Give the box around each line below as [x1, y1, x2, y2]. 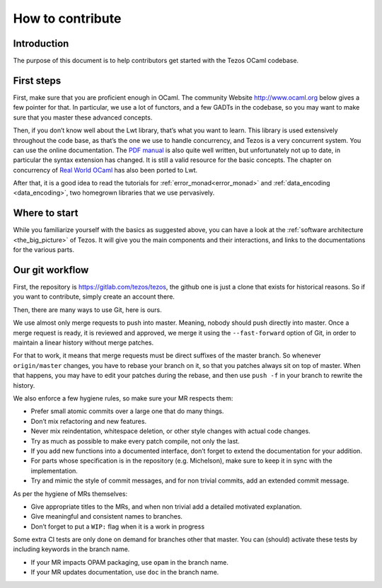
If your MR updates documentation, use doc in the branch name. [30, 568, 219, 577]
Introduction [13, 38, 69, 50]
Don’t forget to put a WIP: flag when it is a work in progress [30, 522, 205, 531]
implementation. [30, 466, 78, 475]
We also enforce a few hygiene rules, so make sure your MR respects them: [13, 393, 233, 403]
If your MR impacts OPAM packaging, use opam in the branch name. [30, 558, 229, 566]
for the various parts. [13, 246, 74, 254]
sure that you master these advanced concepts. [13, 113, 153, 122]
